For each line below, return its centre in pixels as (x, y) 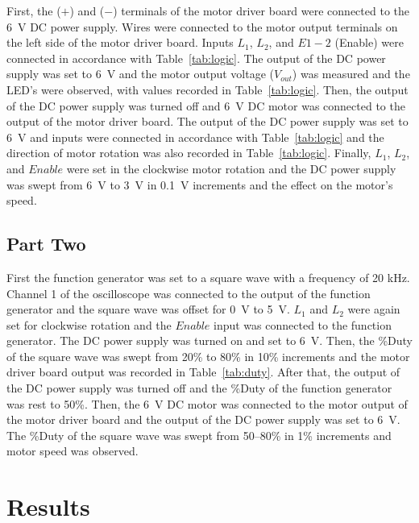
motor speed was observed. (73, 451)
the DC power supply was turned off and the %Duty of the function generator (199, 388)
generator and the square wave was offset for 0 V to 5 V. (148, 309)
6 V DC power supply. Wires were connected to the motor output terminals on (202, 26)
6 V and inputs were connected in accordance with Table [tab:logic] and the (195, 137)
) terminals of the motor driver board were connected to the (261, 10)
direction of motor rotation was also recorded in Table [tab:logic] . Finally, (189, 153)
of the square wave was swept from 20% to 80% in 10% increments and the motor (208, 356)
